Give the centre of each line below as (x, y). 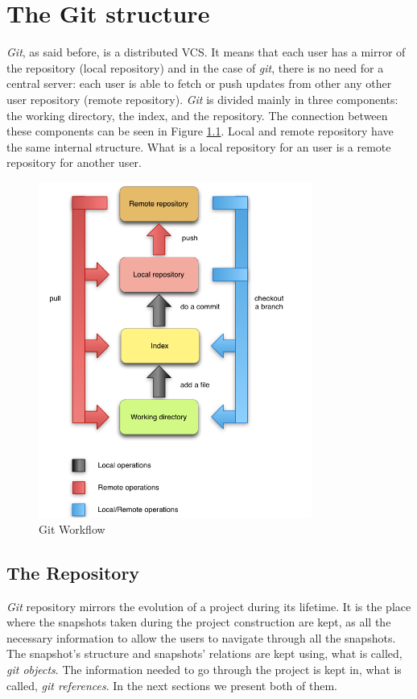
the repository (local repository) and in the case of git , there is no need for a (195, 67)
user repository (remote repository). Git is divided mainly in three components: (202, 99)
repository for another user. (74, 162)
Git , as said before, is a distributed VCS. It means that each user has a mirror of (206, 52)
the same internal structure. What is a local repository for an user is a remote (199, 146)
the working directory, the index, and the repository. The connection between (197, 115)
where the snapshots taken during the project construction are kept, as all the (199, 622)
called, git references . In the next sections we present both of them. (172, 685)
